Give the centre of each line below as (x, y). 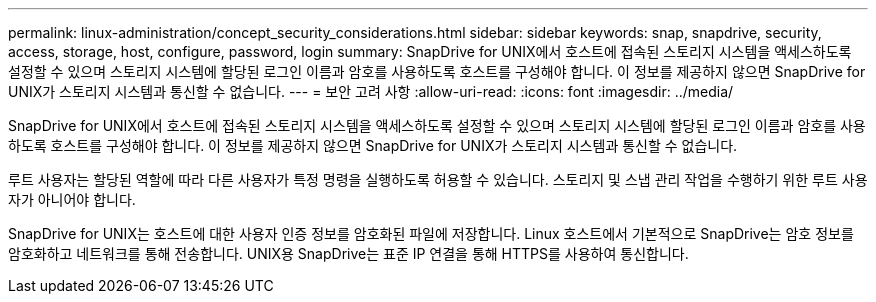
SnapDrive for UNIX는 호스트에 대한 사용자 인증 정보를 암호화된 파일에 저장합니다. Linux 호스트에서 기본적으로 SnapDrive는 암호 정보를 (431, 233)
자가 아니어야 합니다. (72, 199)
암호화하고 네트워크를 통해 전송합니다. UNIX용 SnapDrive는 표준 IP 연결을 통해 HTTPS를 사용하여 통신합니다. (348, 253)
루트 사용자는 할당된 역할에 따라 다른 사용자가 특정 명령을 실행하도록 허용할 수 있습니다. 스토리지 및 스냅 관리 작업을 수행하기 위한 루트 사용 (438, 179)
